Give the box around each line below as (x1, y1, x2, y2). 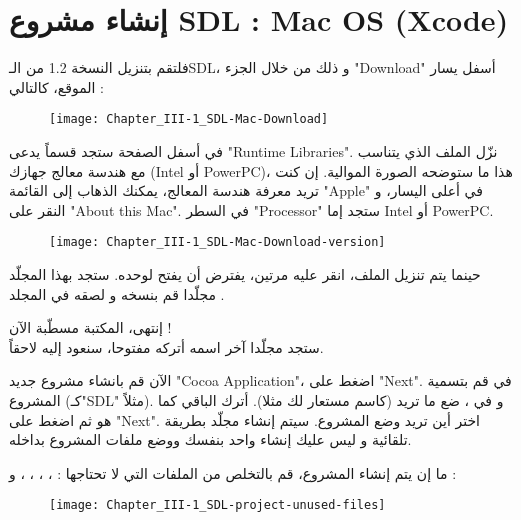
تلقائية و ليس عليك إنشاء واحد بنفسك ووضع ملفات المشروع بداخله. (9, 429, 412, 450)
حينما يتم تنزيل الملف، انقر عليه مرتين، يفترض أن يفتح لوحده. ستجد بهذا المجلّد (9, 264, 481, 284)
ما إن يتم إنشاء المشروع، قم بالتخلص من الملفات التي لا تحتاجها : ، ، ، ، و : (9, 462, 457, 483)
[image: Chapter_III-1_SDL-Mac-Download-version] (49, 235, 386, 250)
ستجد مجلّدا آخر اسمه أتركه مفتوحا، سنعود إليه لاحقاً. (9, 336, 324, 357)
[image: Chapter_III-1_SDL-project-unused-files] (49, 498, 386, 513)
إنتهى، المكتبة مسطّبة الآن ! (9, 317, 172, 338)
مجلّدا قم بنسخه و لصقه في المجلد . (9, 283, 225, 304)
